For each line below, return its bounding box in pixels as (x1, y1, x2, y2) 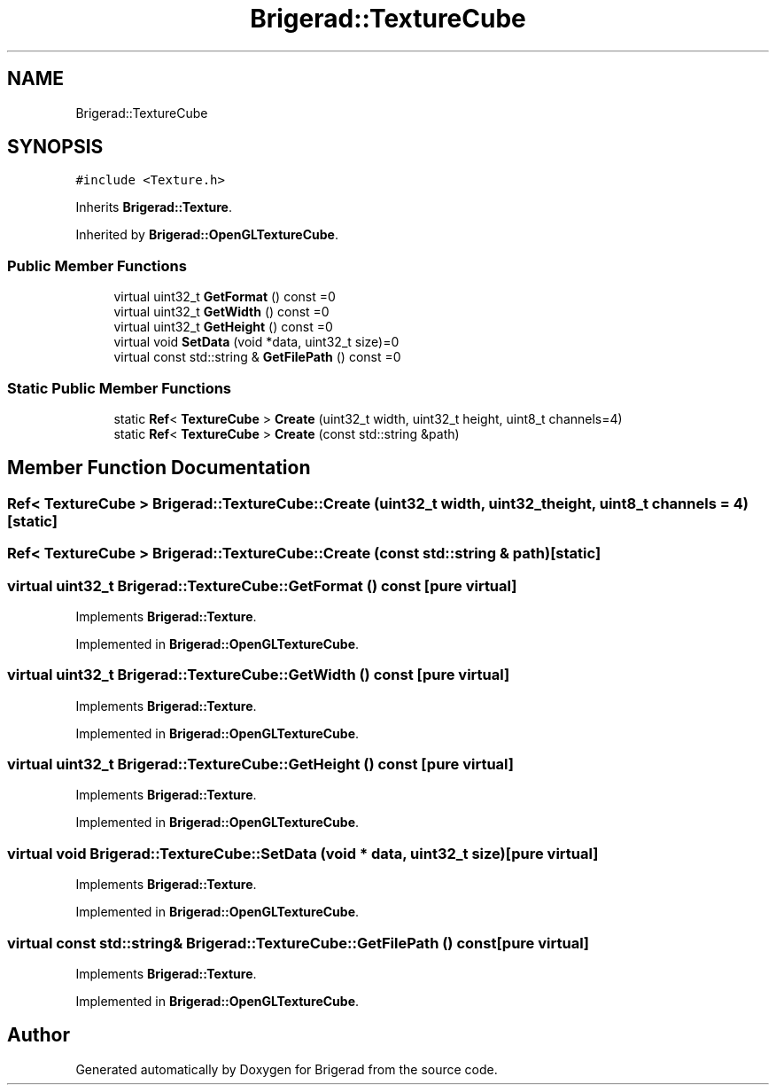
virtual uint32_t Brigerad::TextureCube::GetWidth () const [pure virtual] (7, 666, 510, 684)
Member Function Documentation (7, 456, 311, 480)
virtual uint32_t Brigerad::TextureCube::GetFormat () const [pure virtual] (7, 576, 517, 595)
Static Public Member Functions (7, 378, 232, 397)
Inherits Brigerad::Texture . (75, 199, 233, 215)
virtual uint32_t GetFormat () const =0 (113, 289, 336, 305)
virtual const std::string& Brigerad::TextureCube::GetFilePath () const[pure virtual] (7, 933, 590, 952)
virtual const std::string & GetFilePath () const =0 (113, 349, 401, 365)
